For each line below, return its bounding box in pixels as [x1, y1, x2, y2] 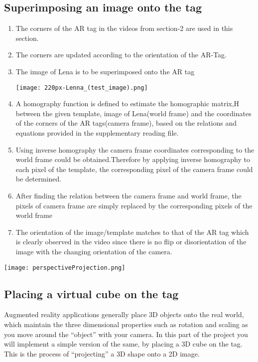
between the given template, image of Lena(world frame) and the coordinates [15, 108, 252, 118]
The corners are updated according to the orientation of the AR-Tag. [15, 49, 227, 60]
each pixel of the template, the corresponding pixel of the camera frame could [15, 164, 253, 174]
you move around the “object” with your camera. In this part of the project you [4, 329, 248, 339]
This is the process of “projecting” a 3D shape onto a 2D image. [4, 348, 200, 359]
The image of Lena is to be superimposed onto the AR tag [15, 66, 195, 76]
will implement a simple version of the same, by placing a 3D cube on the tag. [4, 339, 243, 349]
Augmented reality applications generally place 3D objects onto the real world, [4, 309, 244, 320]
